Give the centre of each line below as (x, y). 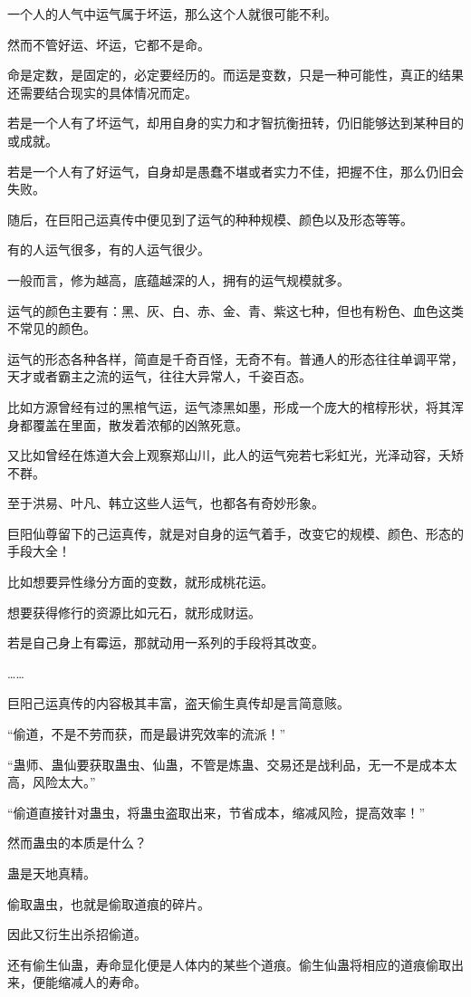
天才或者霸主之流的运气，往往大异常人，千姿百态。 (159, 376)
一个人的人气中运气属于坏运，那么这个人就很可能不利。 (172, 14)
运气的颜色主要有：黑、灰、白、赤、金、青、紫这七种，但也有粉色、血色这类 (235, 310)
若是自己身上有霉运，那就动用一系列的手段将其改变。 (166, 642)
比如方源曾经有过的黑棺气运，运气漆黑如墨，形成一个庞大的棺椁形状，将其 (229, 406)
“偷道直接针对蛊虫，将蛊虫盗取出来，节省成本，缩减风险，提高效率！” (216, 812)
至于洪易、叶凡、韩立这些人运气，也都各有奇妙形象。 (166, 503)
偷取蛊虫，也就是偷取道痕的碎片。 (109, 903)
